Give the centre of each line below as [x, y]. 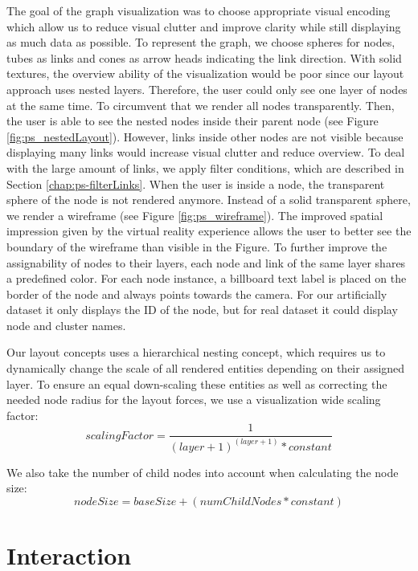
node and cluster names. [66, 325]
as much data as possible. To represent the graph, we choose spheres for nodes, [201, 42]
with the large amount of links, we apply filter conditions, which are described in [205, 167]
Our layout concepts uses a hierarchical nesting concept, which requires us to [196, 352]
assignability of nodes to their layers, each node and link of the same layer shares [206, 262]
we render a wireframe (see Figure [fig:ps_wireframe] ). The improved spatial [195, 215]
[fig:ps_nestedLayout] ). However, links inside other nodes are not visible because [205, 136]
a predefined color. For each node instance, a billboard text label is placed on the [207, 278]
